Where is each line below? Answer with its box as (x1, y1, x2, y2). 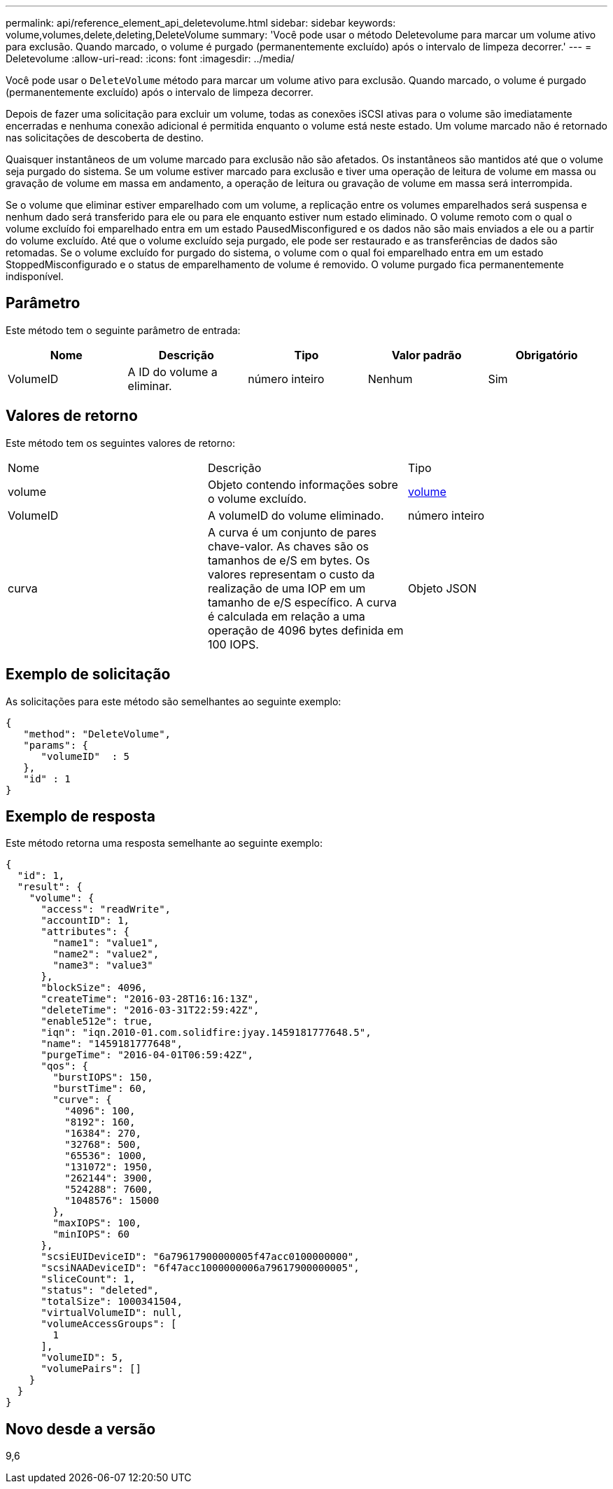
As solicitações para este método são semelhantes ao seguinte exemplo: (6, 695, 341, 707)
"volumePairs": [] (41, 1363, 141, 1375)
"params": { (23, 739, 89, 751)
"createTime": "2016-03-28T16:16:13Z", (41, 993, 260, 1005)
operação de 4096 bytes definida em (207, 623, 404, 637)
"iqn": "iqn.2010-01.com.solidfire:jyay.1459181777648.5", (41, 1027, 372, 1039)
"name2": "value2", (52, 948, 160, 960)
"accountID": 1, (41, 915, 130, 927)
